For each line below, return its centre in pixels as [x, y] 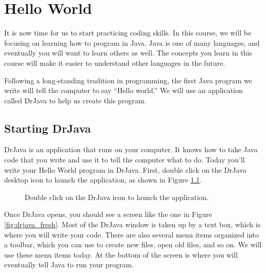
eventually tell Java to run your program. [69, 265]
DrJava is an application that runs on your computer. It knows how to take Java [131, 149]
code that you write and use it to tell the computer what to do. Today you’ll [125, 160]
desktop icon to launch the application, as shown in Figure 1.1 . [103, 180]
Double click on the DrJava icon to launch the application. [117, 197]
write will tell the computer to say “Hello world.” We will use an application [124, 90]
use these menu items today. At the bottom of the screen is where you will [121, 254]
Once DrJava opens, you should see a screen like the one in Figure [108, 214]
